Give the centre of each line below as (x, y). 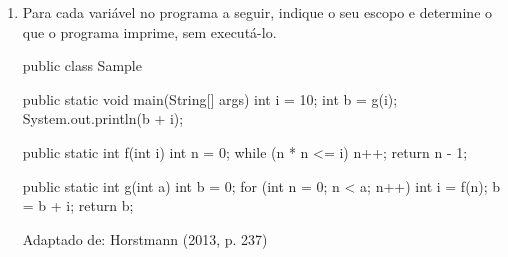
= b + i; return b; (78, 205)
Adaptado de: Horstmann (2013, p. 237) (145, 238)
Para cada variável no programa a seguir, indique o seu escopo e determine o (257, 12)
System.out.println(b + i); (103, 118)
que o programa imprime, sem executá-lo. (149, 31)
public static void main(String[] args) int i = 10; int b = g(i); (210, 98)
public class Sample (82, 65)
